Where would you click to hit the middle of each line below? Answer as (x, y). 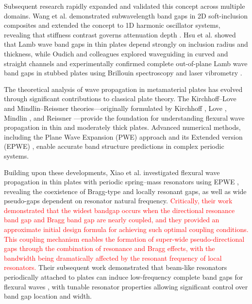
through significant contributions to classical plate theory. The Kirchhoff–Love (120, 98)
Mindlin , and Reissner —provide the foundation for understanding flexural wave (124, 117)
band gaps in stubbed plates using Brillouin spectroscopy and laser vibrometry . (123, 73)
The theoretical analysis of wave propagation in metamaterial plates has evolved (123, 89)
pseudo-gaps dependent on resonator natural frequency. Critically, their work (118, 201)
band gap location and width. (48, 296)
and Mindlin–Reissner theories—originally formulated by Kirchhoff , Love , (115, 108)
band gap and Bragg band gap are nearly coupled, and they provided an (112, 220)
